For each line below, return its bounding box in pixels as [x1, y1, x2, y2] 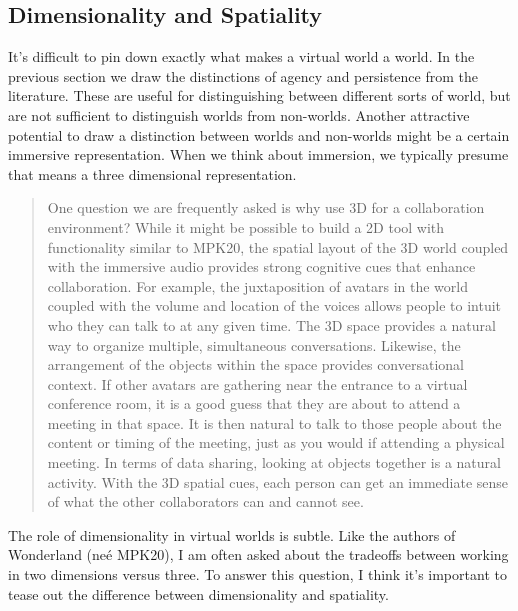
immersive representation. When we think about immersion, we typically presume [8, 144, 509, 165]
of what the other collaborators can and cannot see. [47, 491, 364, 512]
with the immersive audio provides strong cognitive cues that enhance [47, 256, 476, 277]
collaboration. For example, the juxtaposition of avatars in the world [47, 275, 468, 296]
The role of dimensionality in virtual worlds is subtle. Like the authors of [8, 524, 456, 545]
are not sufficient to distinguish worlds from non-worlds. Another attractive [8, 104, 470, 125]
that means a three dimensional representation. [8, 163, 297, 184]
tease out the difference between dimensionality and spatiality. [8, 583, 389, 604]
